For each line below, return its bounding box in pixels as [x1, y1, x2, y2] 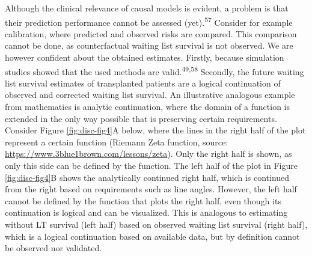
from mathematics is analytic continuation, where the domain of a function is [5, 100, 290, 113]
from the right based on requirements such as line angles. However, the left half [5, 183, 297, 195]
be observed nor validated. [5, 242, 102, 254]
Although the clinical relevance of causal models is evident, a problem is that [5, 2, 289, 14]
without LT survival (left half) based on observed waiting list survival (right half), [5, 218, 308, 230]
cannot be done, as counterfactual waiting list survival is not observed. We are [5, 39, 293, 52]
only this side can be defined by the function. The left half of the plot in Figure [5, 159, 298, 172]
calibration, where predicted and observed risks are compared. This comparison [5, 27, 297, 40]
